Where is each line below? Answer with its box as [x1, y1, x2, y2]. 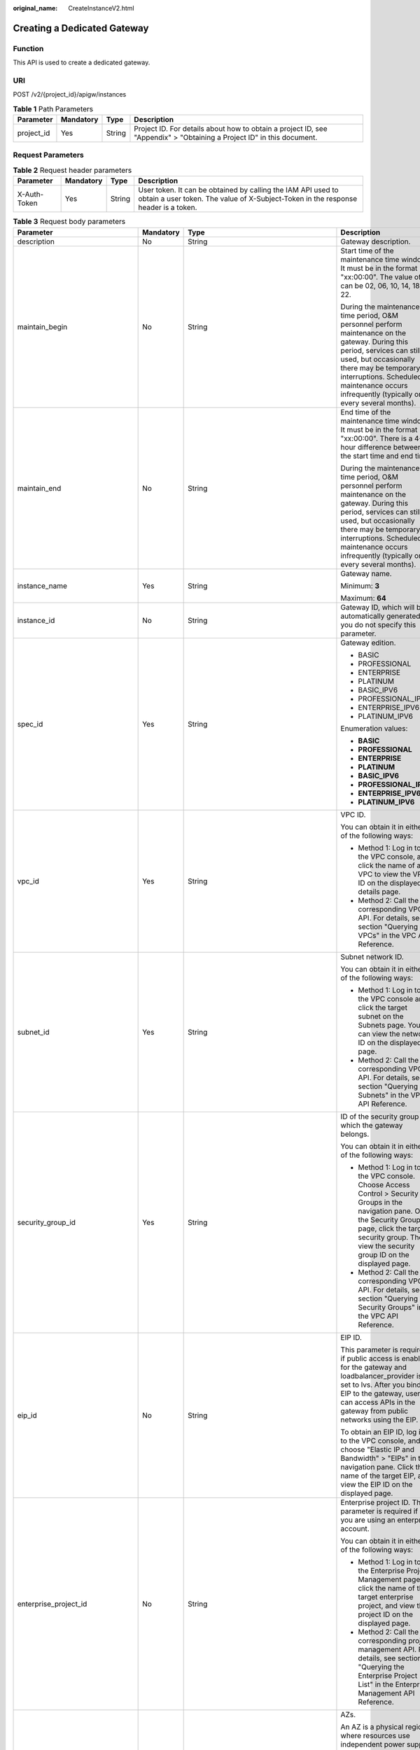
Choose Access [358, 1179, 410, 1189]
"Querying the [358, 1662, 405, 1672]
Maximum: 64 [340, 593, 386, 603]
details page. [358, 886, 401, 896]
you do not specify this [340, 619, 416, 629]
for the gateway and [340, 1362, 407, 1372]
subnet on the [358, 1011, 404, 1021]
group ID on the [358, 1249, 409, 1259]
